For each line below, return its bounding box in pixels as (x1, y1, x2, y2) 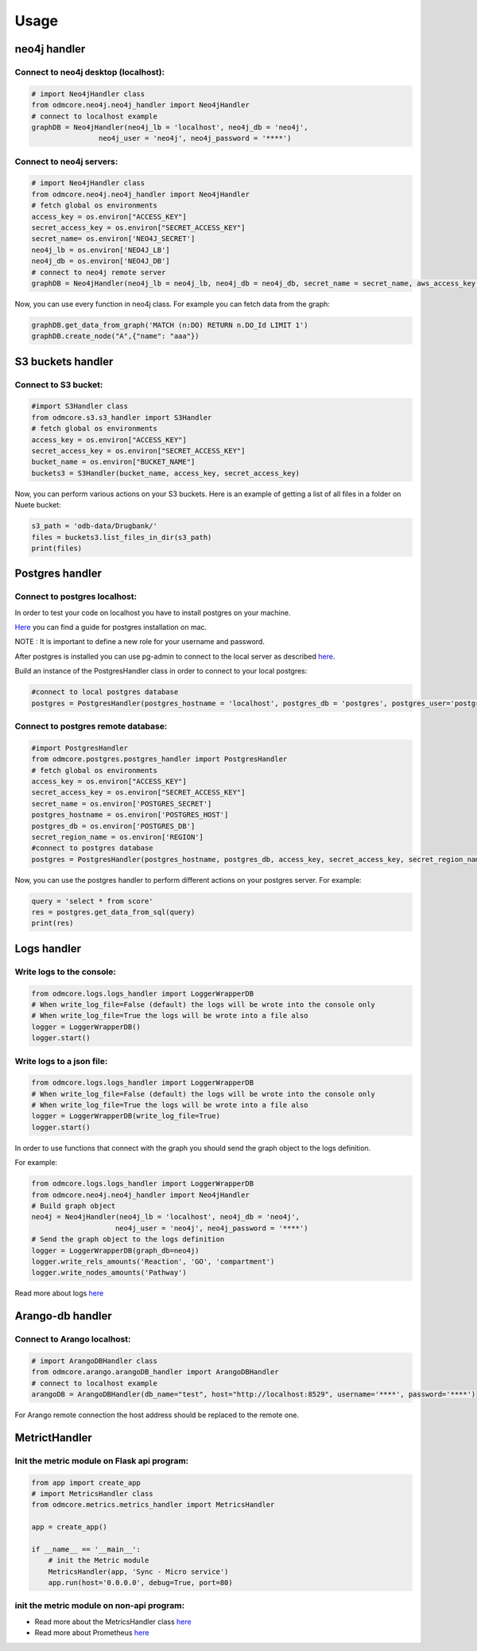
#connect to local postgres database (31, 688, 179, 697)
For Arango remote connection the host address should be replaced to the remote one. (14, 1410, 300, 1420)
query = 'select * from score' (31, 896, 154, 906)
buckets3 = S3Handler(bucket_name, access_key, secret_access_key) (31, 468, 301, 477)
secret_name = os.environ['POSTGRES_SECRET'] (31, 799, 212, 808)
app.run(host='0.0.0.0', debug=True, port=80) (48, 1579, 234, 1587)
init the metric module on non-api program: (14, 1600, 185, 1611)
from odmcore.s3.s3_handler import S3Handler (31, 413, 212, 421)
